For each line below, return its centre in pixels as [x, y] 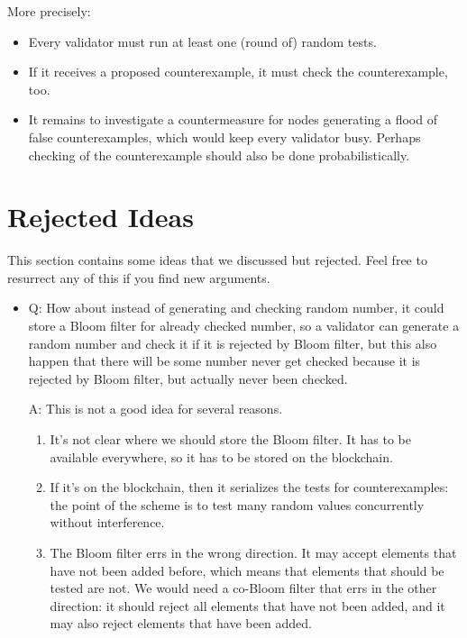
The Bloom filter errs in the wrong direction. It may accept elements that [253, 552]
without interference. [107, 522]
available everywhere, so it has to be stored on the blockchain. [221, 456]
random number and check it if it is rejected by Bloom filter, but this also [233, 343]
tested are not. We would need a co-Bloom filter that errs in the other [243, 588]
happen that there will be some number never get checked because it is [224, 361]
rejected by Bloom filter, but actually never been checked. [188, 378]
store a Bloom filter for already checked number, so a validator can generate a [244, 326]
